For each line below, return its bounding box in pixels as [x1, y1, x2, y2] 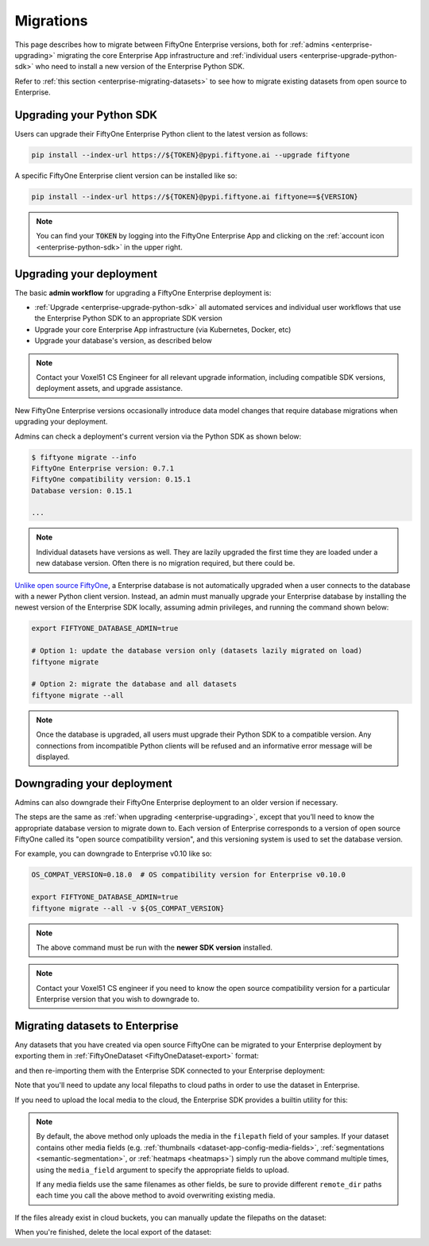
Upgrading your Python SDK [14, 108, 158, 122]
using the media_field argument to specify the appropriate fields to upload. [36, 1165, 289, 1174]
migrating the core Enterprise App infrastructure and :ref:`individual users [56, 50, 298, 60]
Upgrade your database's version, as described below [34, 336, 212, 346]
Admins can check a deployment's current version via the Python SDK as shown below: [14, 431, 302, 441]
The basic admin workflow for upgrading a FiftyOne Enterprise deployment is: [14, 288, 272, 297]
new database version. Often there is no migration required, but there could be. [36, 559, 296, 568]
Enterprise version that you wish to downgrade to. [36, 994, 200, 1004]
